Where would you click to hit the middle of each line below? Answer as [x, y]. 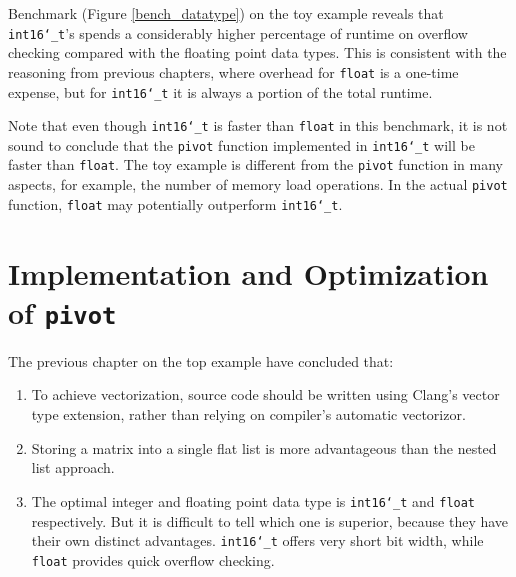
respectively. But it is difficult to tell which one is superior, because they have [270, 520]
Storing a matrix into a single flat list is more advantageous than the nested [264, 447]
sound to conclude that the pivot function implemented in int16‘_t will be [241, 144]
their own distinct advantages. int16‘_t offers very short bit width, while [257, 540]
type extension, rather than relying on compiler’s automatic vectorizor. [248, 414]
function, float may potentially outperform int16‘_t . [175, 203]
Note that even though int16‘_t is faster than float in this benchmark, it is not [258, 125]
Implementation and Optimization [248, 272]
